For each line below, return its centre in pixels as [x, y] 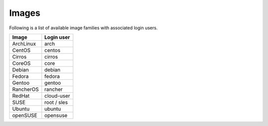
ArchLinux [24, 44]
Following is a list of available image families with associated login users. [83, 28]
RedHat [21, 96]
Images [25, 13]
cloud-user [57, 96]
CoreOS [21, 63]
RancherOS [26, 89]
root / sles [56, 102]
